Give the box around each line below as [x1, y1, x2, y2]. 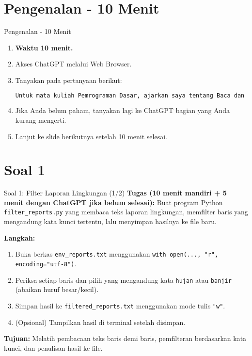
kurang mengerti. [15, 114, 66, 125]
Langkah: [4, 232, 35, 243]
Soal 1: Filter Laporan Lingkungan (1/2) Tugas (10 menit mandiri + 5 [4, 188, 227, 198]
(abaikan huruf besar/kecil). [15, 284, 99, 294]
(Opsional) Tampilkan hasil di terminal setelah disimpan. [15, 317, 186, 327]
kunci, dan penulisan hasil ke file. [4, 342, 103, 353]
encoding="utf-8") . [15, 258, 77, 268]
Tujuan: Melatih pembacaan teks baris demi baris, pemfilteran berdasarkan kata [4, 333, 247, 343]
